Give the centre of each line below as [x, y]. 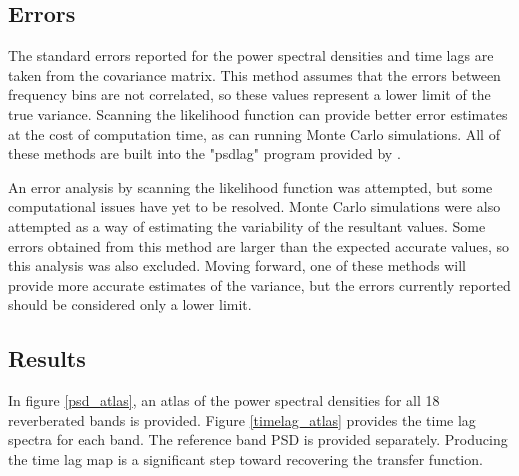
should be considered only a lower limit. [130, 304]
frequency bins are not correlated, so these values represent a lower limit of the [249, 94]
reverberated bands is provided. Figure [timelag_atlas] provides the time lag [242, 419]
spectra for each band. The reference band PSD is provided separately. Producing [258, 439]
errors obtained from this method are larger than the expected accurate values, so [259, 245]
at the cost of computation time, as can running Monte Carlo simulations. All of [254, 133]
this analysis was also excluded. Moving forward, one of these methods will [237, 265]
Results [47, 358]
